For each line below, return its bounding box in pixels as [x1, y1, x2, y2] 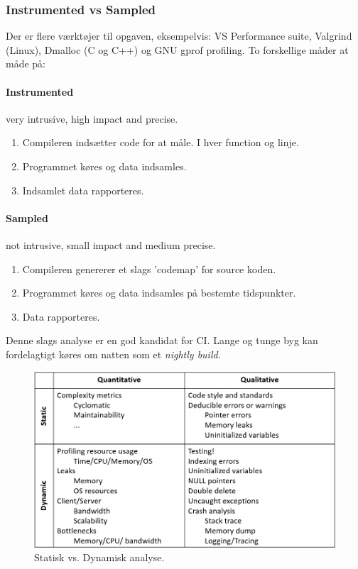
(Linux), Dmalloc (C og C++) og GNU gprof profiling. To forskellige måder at [6, 42, 349, 57]
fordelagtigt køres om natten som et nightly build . [6, 346, 221, 361]
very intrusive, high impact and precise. [6, 111, 178, 126]
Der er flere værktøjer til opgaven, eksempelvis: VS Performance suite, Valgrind [6, 28, 352, 43]
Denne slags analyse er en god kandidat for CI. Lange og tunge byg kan [6, 333, 318, 348]
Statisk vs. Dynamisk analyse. [34, 550, 165, 565]
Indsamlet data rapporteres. [22, 182, 144, 197]
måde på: [6, 56, 45, 71]
